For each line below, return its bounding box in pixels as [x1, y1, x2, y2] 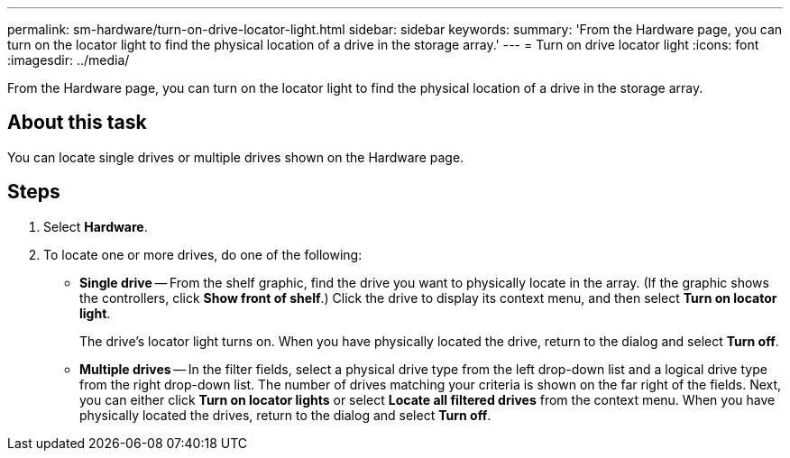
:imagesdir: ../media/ [7, 52, 130, 68]
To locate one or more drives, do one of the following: [43, 246, 363, 262]
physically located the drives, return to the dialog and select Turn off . [79, 407, 491, 423]
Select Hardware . [43, 218, 148, 234]
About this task [7, 111, 147, 134]
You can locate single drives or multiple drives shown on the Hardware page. [7, 149, 464, 165]
